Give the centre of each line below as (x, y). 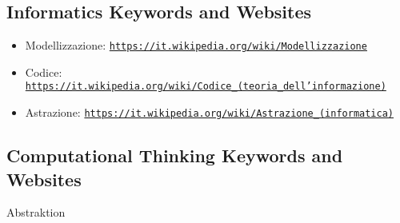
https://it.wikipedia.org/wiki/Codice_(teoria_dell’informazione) (206, 87)
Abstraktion (36, 212)
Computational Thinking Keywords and (175, 155)
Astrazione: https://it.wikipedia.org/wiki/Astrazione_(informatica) (209, 112)
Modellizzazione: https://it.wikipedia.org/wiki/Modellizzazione (196, 45)
